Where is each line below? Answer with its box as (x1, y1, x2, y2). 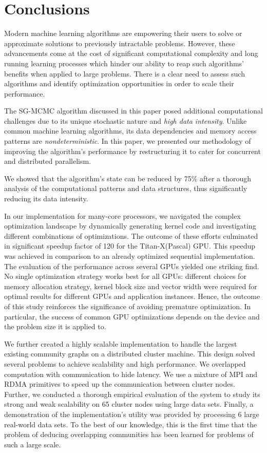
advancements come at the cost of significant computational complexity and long (4, 48, 258, 59)
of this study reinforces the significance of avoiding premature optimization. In (4, 300, 251, 311)
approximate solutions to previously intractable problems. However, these (4, 37, 235, 48)
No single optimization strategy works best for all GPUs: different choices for (4, 271, 246, 281)
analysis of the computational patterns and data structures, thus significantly (4, 183, 247, 194)
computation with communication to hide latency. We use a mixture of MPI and (4, 368, 258, 379)
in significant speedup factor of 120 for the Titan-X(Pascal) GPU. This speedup (4, 240, 256, 251)
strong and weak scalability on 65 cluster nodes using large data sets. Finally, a (4, 399, 254, 409)
